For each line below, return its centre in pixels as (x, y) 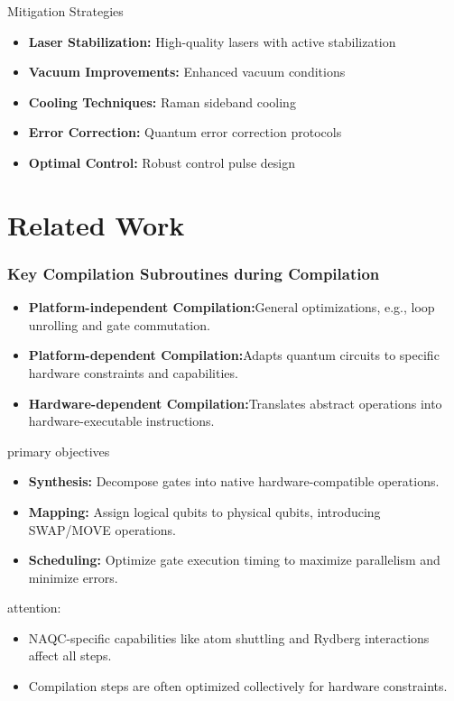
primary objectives (59, 451)
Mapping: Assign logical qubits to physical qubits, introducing (204, 511)
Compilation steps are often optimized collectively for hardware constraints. (238, 686)
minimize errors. (73, 577)
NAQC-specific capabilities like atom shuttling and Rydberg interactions (229, 637)
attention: (34, 608)
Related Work (96, 224)
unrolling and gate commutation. (119, 324)
